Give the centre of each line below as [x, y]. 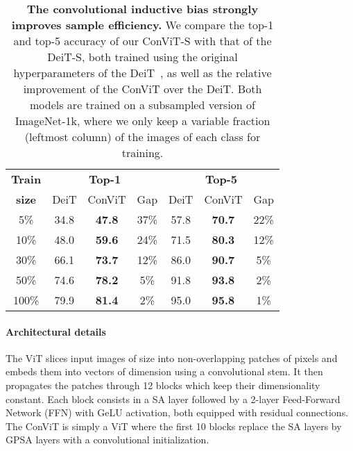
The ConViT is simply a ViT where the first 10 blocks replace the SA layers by [174, 426]
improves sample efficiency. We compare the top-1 [143, 25]
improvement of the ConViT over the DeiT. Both [143, 89]
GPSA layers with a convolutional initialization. [107, 440]
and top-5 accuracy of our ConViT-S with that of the [143, 41]
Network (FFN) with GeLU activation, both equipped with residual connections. [177, 412]
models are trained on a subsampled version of [143, 105]
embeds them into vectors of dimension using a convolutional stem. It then [164, 371]
